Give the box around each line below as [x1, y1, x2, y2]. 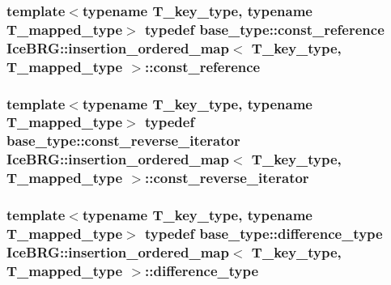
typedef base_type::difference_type [145, 223, 383, 243]
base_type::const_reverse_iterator [6, 130, 240, 151]
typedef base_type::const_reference [145, 19, 385, 39]
